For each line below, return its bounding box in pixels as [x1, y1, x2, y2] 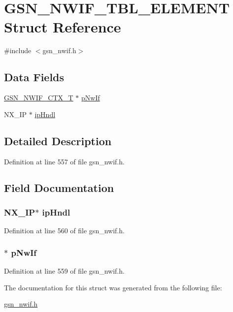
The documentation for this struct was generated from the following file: [4, 282, 222, 292]
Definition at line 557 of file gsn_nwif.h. [4, 156, 125, 166]
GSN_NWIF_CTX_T [4, 93, 73, 103]
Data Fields [4, 69, 65, 85]
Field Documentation [4, 180, 114, 195]
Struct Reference [4, 17, 121, 37]
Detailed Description [4, 133, 112, 148]
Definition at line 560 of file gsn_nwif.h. [4, 225, 125, 236]
